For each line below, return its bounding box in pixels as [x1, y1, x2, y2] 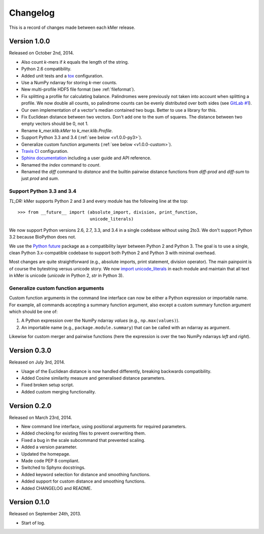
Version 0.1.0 [9, 498, 50, 507]
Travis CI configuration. [21, 148, 68, 154]
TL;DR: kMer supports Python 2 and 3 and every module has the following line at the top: [9, 198, 188, 204]
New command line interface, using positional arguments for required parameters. [21, 424, 187, 429]
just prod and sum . [21, 175, 59, 181]
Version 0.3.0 [9, 346, 51, 355]
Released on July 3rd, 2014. [9, 359, 66, 365]
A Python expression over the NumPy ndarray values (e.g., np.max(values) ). [21, 317, 180, 323]
